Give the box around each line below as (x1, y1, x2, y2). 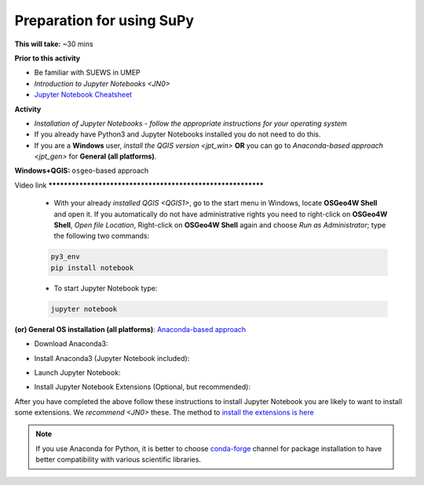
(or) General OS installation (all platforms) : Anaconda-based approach (14, 324, 247, 334)
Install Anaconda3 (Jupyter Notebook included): (34, 353, 190, 363)
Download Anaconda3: (34, 339, 108, 348)
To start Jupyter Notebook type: (53, 283, 158, 293)
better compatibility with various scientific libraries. (35, 455, 202, 465)
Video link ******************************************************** (14, 181, 265, 190)
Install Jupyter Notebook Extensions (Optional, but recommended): (34, 382, 251, 392)
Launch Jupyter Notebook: (34, 367, 121, 377)
